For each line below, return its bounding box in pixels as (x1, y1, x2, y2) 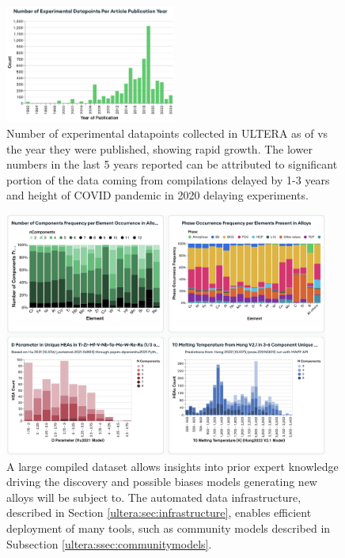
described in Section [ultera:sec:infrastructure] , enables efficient (6, 504, 312, 521)
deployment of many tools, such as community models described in (6, 520, 331, 537)
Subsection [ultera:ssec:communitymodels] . (6, 535, 212, 552)
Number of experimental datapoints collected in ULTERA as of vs (6, 125, 328, 142)
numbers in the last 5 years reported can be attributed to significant (6, 156, 338, 173)
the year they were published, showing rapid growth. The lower (6, 140, 313, 157)
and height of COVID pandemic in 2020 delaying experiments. (6, 187, 309, 203)
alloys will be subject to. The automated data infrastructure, (6, 488, 301, 505)
